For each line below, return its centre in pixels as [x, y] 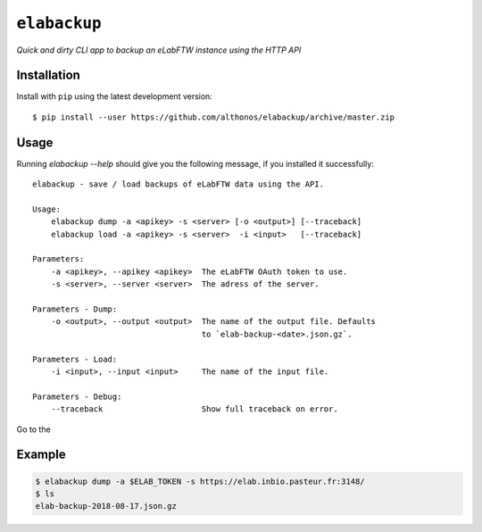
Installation [48, 75]
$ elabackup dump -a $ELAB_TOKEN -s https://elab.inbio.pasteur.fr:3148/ [200, 481]
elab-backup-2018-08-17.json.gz [106, 506]
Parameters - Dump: [75, 309]
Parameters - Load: [75, 359]
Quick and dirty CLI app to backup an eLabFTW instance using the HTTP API [159, 50]
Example [41, 455]
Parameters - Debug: [77, 396]
